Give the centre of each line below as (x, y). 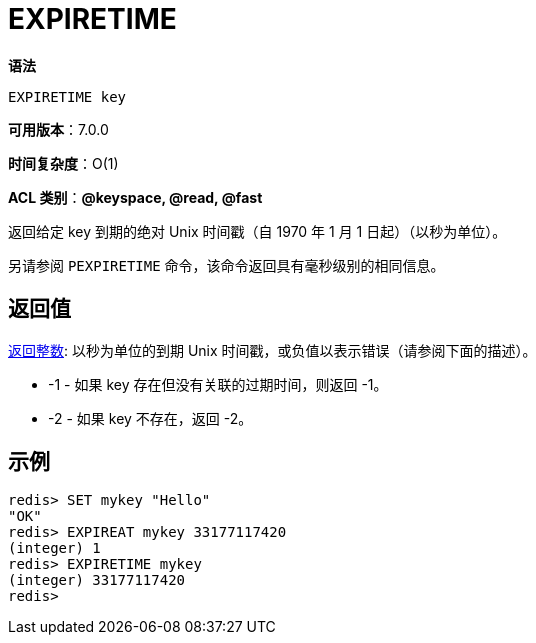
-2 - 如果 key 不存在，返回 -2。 (150, 418)
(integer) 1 (54, 548)
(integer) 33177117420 (97, 580)
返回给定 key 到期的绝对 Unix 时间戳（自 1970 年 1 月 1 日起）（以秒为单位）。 (257, 231)
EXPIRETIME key (67, 96)
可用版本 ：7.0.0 (58, 129)
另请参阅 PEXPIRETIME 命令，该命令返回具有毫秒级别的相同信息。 (226, 265)
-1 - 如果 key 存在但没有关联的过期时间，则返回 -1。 (218, 384)
